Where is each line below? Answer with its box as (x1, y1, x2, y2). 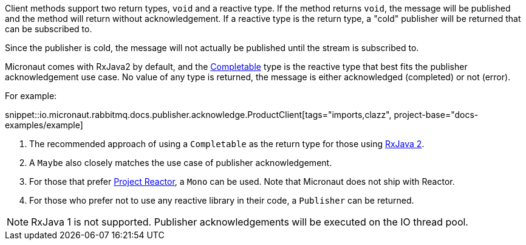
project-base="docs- (394, 109, 479, 120)
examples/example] (5, 120, 83, 130)
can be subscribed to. (5, 24, 92, 34)
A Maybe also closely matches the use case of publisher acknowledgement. (29, 157, 332, 168)
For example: (5, 91, 57, 101)
